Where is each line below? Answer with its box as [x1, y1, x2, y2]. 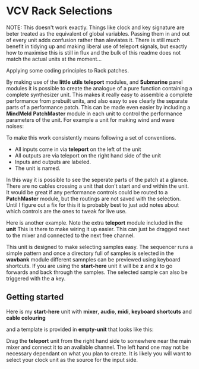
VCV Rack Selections [6, 4, 113, 18]
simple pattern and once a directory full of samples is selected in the [6, 250, 174, 257]
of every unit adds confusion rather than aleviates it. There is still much [6, 36, 180, 43]
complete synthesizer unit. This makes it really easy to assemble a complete [6, 91, 193, 98]
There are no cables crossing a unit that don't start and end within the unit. [6, 182, 189, 190]
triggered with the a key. [6, 275, 66, 282]
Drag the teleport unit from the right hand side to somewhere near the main [6, 337, 191, 344]
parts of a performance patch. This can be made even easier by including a [6, 103, 191, 111]
